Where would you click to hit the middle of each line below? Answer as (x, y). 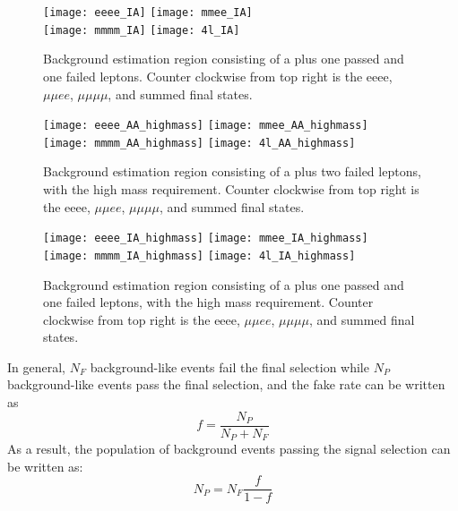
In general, (36, 366)
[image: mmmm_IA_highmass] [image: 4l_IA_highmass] (199, 255)
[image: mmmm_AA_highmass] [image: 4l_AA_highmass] (199, 143)
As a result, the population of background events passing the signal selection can (229, 449)
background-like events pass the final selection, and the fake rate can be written (226, 384)
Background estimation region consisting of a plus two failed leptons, (232, 171)
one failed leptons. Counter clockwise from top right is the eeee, (218, 76)
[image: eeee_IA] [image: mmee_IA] (148, 13)
